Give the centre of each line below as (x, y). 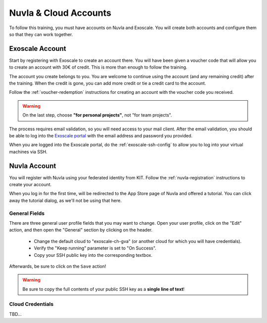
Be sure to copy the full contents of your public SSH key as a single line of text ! (104, 289)
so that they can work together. (41, 34)
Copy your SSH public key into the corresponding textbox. (93, 255)
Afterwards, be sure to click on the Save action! (58, 266)
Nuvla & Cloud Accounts (60, 13)
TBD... (15, 314)
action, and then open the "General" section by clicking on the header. (81, 230)
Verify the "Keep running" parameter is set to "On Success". (95, 248)
